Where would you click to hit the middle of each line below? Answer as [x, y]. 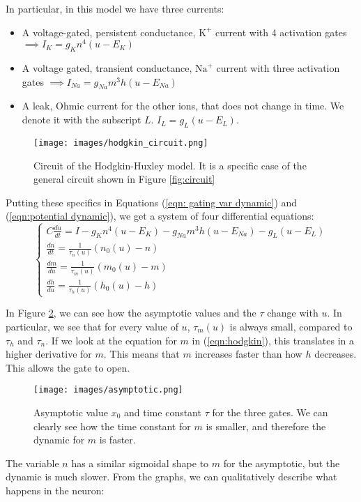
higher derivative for [49, 354]
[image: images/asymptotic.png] [108, 390]
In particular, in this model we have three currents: [115, 8]
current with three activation [278, 68]
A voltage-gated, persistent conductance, [109, 32]
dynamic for [59, 440]
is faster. [117, 440]
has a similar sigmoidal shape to [140, 463]
